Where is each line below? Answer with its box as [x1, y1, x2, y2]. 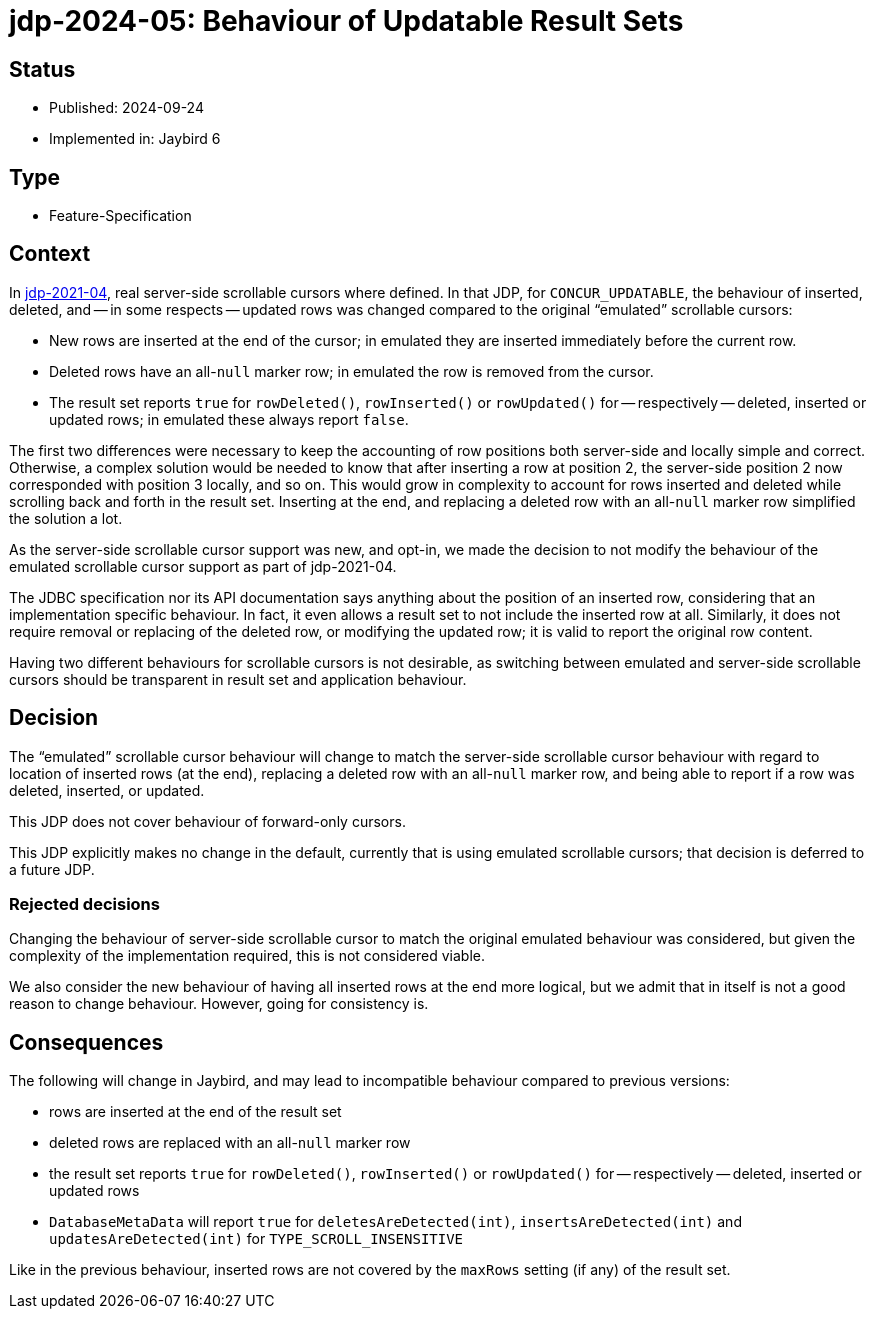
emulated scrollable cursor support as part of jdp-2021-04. [9, 557, 397, 575]
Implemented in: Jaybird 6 [49, 130, 221, 148]
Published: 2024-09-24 [49, 99, 204, 117]
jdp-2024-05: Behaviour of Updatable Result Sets [9, 4, 684, 38]
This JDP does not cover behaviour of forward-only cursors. [9, 812, 406, 830]
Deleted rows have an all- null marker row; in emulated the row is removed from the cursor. [49, 362, 654, 380]
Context [9, 241, 91, 267]
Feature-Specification [49, 207, 192, 225]
